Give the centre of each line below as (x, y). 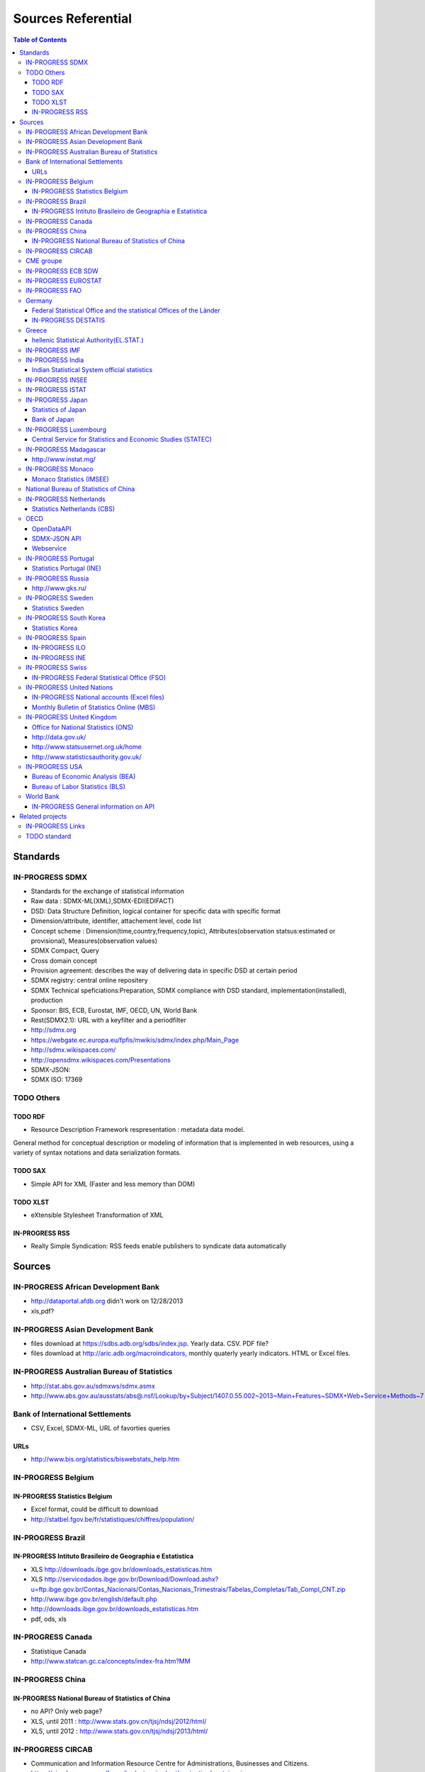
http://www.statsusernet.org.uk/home (87, 747)
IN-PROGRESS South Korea (66, 618)
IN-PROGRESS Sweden (59, 598)
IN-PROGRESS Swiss (56, 668)
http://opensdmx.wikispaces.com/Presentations (101, 1060)
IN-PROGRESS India (55, 360)
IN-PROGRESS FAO (54, 291)
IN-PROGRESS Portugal (60, 558)
